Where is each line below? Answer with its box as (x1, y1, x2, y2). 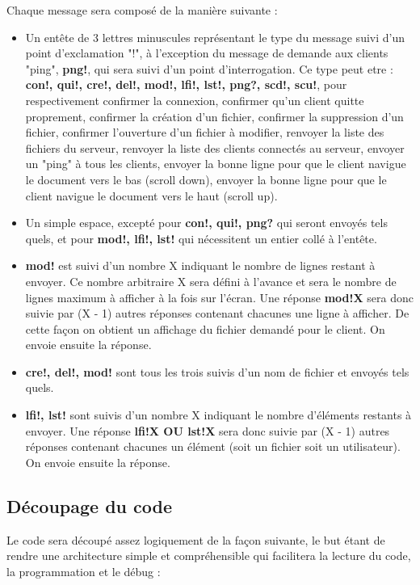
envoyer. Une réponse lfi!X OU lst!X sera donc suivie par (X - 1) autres (25, 422, 390, 439)
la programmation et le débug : (6, 562, 161, 579)
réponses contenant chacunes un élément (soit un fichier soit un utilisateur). (25, 438, 401, 455)
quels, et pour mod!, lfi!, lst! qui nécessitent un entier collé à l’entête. (25, 229, 377, 246)
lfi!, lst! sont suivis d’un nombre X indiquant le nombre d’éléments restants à (25, 406, 412, 423)
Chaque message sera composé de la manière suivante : (6, 2, 278, 18)
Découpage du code (6, 493, 173, 518)
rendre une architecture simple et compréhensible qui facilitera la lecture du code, (6, 547, 411, 564)
